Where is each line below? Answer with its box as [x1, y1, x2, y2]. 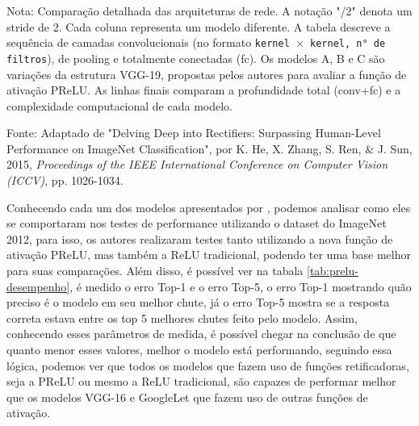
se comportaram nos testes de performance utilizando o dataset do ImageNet [6, 215, 387, 232]
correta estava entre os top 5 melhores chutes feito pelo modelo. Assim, [6, 309, 358, 326]
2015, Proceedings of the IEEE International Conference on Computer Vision [6, 156, 388, 173]
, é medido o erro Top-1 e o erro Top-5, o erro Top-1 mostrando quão [69, 278, 412, 294]
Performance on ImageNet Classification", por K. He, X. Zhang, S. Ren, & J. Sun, [6, 140, 413, 157]
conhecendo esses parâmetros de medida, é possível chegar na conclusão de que [6, 325, 396, 342]
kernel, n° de [310, 38, 386, 50]
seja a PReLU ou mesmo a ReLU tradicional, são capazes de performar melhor [6, 373, 396, 390]
